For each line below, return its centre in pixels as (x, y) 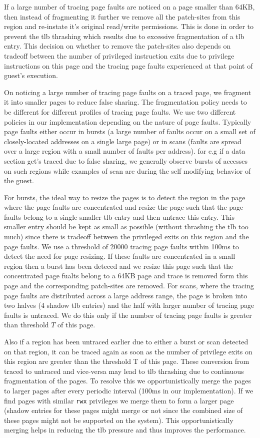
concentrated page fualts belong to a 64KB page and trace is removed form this (126, 276)
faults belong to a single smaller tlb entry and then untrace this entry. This (119, 216)
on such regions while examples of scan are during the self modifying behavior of (127, 170)
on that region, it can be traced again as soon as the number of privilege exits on (128, 351)
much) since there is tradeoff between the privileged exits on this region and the (126, 237)
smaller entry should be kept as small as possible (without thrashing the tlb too (126, 227)
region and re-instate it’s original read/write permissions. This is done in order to (129, 26)
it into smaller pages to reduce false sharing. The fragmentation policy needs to (125, 102)
